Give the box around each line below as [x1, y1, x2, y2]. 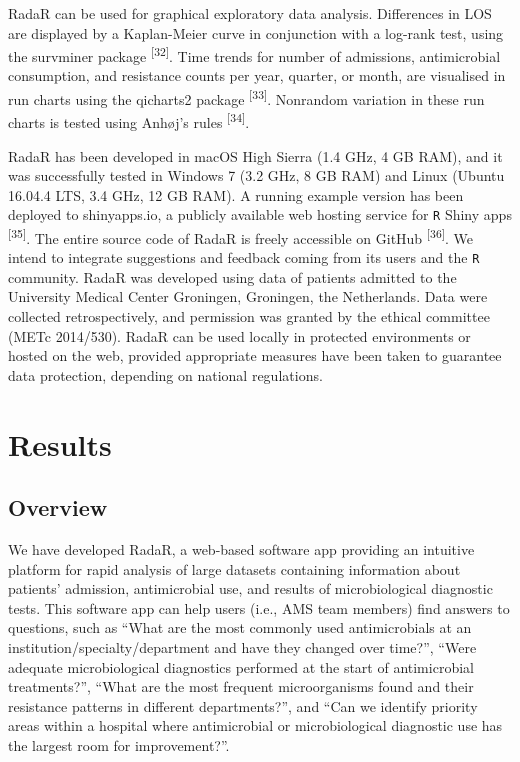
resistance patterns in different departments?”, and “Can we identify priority [8, 695, 478, 716]
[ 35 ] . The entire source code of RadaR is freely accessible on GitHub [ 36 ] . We [8, 224, 473, 248]
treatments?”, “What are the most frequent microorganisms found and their [8, 676, 474, 697]
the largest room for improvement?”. [8, 734, 230, 755]
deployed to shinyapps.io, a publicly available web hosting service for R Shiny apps [8, 204, 512, 225]
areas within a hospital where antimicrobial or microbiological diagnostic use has [8, 715, 503, 736]
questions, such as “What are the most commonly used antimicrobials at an [8, 617, 472, 638]
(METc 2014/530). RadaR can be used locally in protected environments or [8, 325, 471, 346]
